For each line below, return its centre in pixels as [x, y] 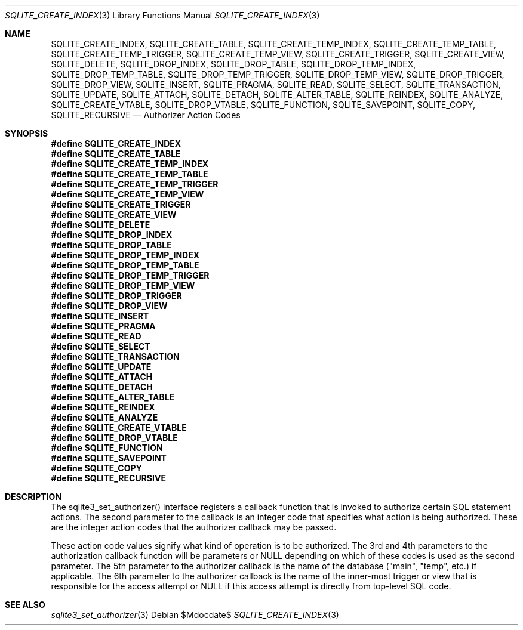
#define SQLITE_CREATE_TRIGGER [121, 204]
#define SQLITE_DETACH [102, 387]
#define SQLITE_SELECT [101, 346]
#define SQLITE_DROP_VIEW [109, 306]
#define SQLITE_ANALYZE [104, 417]
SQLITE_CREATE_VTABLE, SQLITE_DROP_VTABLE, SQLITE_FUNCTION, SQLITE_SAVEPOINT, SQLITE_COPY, [263, 105]
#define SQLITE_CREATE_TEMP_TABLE [130, 174]
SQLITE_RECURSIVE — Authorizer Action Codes [146, 115]
